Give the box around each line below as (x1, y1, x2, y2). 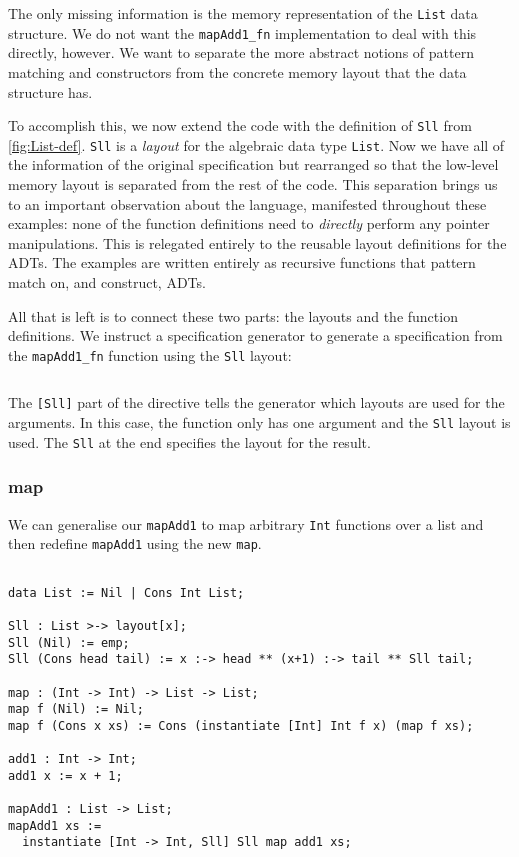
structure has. (8, 81, 93, 102)
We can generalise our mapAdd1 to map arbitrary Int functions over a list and (8, 513, 484, 534)
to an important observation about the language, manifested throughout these (8, 193, 487, 214)
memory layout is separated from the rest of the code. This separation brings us (8, 174, 498, 194)
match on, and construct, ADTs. (8, 271, 206, 292)
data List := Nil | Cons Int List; (8, 585, 245, 600)
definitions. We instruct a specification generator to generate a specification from (8, 325, 503, 346)
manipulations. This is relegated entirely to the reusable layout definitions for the (8, 232, 507, 253)
